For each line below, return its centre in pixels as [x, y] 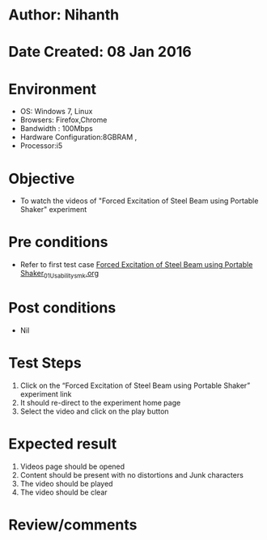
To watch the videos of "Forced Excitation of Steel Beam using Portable [139, 201]
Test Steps [45, 363]
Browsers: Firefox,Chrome [64, 120]
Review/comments [73, 525]
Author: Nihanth [64, 15]
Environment [53, 89]
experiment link [46, 393]
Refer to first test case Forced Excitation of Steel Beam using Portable [136, 265]
